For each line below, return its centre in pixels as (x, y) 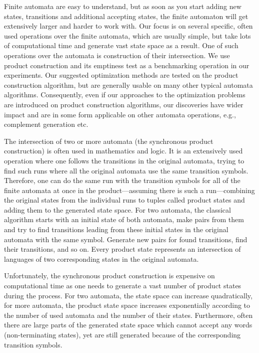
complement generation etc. (46, 124)
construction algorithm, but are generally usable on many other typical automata (128, 84)
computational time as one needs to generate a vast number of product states (123, 286)
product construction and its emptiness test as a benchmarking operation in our (127, 65)
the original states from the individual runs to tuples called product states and (124, 200)
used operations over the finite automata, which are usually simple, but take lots (127, 35)
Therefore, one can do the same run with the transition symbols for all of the (122, 180)
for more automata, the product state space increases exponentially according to (127, 305)
